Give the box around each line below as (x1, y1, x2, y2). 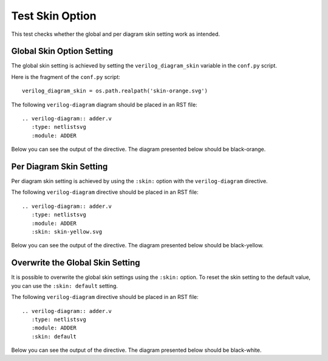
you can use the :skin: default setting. (11, 282, 118, 289)
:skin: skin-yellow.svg (31, 229, 103, 235)
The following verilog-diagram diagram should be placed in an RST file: (11, 101, 197, 108)
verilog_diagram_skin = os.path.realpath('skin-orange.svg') (22, 88, 208, 94)
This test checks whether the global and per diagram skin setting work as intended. (11, 30, 220, 38)
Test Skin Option (11, 9, 97, 22)
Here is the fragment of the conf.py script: (11, 73, 121, 80)
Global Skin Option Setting (11, 46, 114, 57)
